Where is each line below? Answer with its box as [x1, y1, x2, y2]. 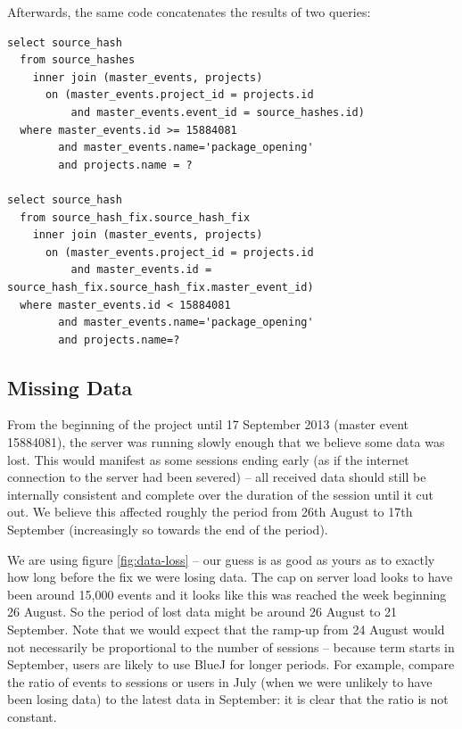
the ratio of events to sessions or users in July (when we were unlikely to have [7, 672, 433, 691]
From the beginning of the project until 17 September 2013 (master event [7, 415, 408, 434]
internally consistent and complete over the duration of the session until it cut [7, 485, 434, 503]
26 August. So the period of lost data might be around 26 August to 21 [7, 602, 398, 621]
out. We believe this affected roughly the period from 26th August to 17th [7, 502, 413, 521]
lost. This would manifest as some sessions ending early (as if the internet [7, 450, 409, 468]
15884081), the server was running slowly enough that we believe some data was [7, 433, 445, 451]
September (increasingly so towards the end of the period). [7, 520, 328, 539]
